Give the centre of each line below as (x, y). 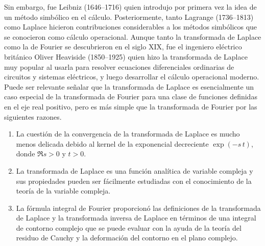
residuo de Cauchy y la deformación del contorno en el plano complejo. (127, 238)
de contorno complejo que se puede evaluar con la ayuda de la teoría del (129, 227)
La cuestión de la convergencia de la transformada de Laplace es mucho (128, 134)
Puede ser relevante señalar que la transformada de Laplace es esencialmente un (129, 86)
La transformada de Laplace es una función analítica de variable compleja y (135, 170)
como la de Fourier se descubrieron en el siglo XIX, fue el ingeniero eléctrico (123, 47)
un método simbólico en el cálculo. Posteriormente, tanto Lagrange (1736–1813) (129, 17)
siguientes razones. (33, 116)
